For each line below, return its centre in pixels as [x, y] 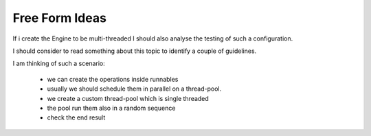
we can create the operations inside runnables [113, 79]
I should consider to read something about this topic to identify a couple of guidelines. [135, 51]
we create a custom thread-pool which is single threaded [128, 98]
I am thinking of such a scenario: [59, 64]
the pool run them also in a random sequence [111, 108]
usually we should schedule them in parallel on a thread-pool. [134, 89]
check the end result [76, 117]
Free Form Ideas [59, 18]
